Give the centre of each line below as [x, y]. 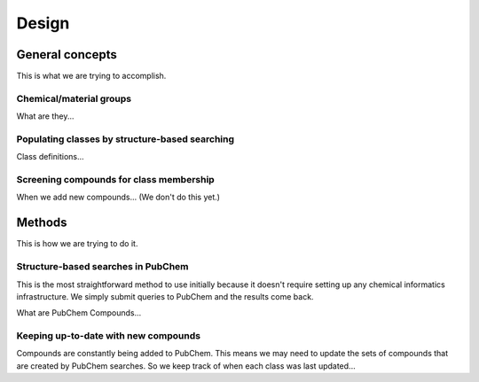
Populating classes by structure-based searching [126, 139]
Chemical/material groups [74, 98]
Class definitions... [50, 157]
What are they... [45, 116]
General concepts [67, 55]
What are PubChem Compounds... [79, 313]
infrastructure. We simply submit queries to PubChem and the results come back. [165, 296]
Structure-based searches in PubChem [103, 267]
